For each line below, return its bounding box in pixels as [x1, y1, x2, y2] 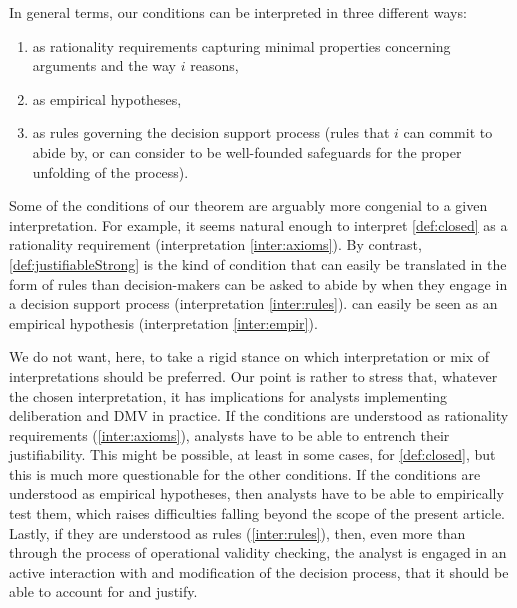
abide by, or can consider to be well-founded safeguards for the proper [32, 141, 462, 162]
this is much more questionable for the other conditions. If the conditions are [9, 463, 481, 484]
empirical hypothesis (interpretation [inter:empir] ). [9, 312, 318, 333]
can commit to [403, 122, 493, 143]
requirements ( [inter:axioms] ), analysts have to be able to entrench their [9, 424, 450, 445]
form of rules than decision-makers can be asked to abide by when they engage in [9, 273, 508, 294]
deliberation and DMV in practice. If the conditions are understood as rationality [9, 405, 509, 426]
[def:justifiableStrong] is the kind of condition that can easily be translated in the [9, 253, 507, 274]
